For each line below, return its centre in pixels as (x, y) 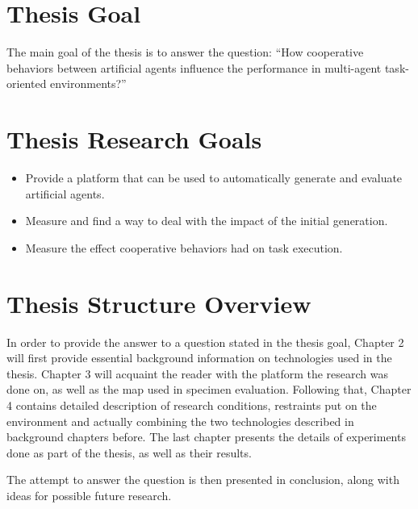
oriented (27, 83)
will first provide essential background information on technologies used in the (199, 358)
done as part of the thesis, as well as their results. (129, 452)
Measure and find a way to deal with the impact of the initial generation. (207, 221)
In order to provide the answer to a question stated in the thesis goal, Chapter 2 (205, 342)
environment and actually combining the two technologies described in (180, 421)
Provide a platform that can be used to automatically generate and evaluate (214, 178)
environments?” (88, 83)
